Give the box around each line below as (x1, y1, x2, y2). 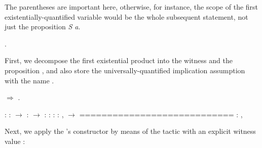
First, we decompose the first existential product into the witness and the (5, 55, 233, 66)
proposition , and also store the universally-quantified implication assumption (5, 65, 245, 75)
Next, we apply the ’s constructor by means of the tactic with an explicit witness (5, 126, 256, 136)
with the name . (5, 75, 54, 85)
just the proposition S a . (5, 21, 81, 32)
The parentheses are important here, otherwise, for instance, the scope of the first (5, 2, 258, 12)
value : (5, 135, 25, 146)
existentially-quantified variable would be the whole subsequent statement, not (5, 11, 248, 22)
